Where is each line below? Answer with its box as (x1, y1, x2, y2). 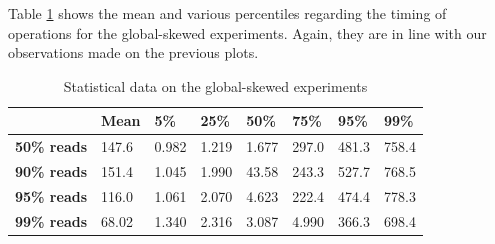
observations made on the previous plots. (8, 42, 259, 63)
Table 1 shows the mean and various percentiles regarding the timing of (8, 3, 447, 23)
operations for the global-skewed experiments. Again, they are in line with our (8, 22, 487, 43)
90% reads (15, 161, 88, 182)
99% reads (15, 210, 88, 231)
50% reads (15, 136, 88, 157)
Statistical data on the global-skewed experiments (63, 75, 368, 96)
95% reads (15, 185, 88, 206)
